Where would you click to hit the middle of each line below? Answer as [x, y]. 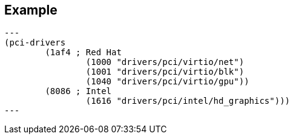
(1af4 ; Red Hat [83, 53]
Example [31, 10]
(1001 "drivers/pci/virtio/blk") [165, 72]
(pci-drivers [35, 43]
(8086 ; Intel [78, 91]
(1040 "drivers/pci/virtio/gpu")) [167, 82]
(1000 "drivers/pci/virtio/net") [165, 62]
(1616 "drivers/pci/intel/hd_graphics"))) [188, 101]
